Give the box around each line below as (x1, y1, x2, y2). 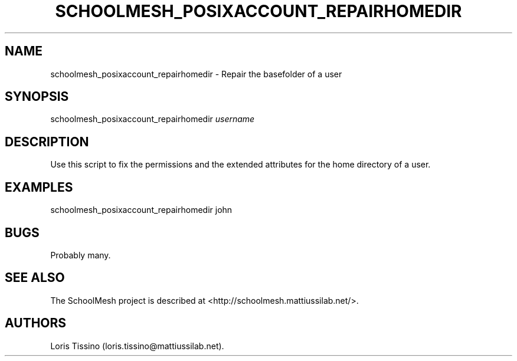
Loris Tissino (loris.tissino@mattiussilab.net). (50, 340, 224, 351)
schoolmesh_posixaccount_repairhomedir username (50, 114, 255, 124)
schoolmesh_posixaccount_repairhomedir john (50, 205, 233, 215)
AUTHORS (5, 316, 67, 331)
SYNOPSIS (5, 89, 69, 104)
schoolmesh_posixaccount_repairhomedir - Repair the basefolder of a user (50, 68, 342, 79)
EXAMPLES (5, 179, 73, 195)
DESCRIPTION (5, 134, 89, 149)
